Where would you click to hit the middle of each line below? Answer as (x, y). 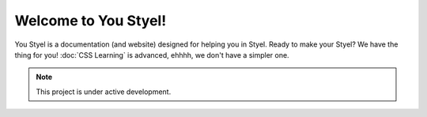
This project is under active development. (104, 92)
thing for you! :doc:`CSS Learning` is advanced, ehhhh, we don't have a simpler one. (152, 55)
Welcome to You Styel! (91, 21)
